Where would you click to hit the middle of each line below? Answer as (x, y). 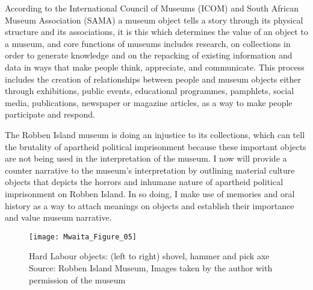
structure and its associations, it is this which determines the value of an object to (156, 32)
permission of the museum (77, 279)
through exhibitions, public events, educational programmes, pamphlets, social (150, 91)
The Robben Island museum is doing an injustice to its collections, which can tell (155, 134)
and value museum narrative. (58, 217)
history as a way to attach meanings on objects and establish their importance (150, 205)
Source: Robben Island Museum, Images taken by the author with (151, 267)
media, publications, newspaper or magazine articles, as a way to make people (149, 102)
